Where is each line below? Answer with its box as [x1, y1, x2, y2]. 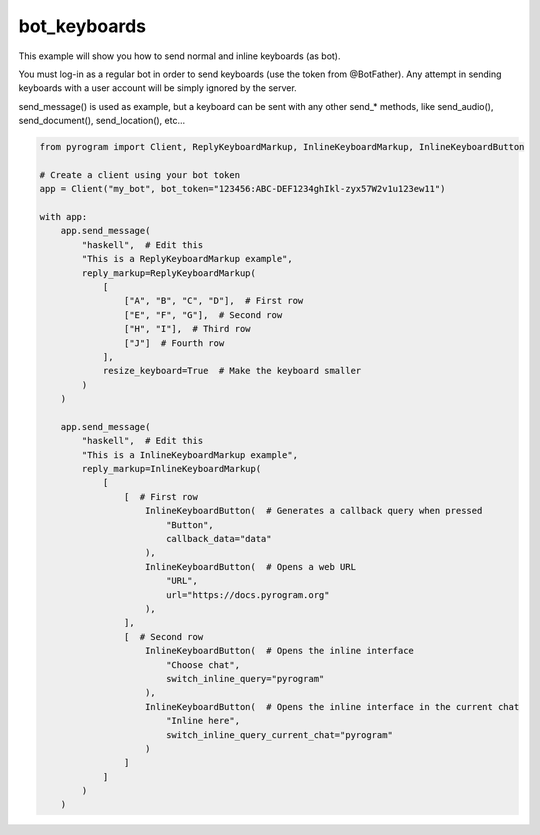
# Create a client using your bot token [39, 169, 240, 180]
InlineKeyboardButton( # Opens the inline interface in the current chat [145, 701, 520, 712]
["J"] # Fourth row [123, 337, 225, 349]
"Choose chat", [165, 659, 240, 670]
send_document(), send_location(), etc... [18, 115, 186, 127]
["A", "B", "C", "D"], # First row [123, 295, 304, 307]
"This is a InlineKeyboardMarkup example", [81, 449, 299, 460]
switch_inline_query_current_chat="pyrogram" [165, 729, 394, 740]
